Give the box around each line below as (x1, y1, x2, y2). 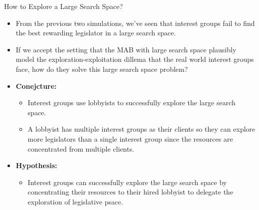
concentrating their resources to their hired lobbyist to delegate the (27, 187, 234, 197)
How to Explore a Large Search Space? (4, 1, 123, 11)
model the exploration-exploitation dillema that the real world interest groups (15, 54, 254, 64)
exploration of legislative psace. (27, 196, 123, 207)
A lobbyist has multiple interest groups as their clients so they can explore (27, 124, 256, 134)
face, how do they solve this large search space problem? (15, 63, 188, 74)
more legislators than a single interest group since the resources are (27, 133, 233, 144)
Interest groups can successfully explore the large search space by (27, 177, 227, 187)
